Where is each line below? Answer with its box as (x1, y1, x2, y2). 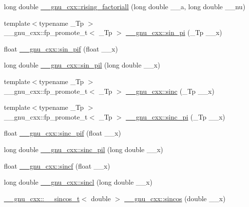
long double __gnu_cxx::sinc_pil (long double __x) (4, 144, 163, 154)
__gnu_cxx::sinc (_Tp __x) (126, 86, 214, 96)
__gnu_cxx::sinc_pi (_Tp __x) (126, 111, 226, 121)
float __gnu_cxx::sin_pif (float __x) (4, 43, 118, 53)
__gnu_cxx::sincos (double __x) (124, 193, 226, 203)
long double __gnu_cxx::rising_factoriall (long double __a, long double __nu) (4, 1, 246, 11)
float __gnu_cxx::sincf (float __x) (4, 160, 110, 171)
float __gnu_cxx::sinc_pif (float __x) (4, 128, 121, 138)
